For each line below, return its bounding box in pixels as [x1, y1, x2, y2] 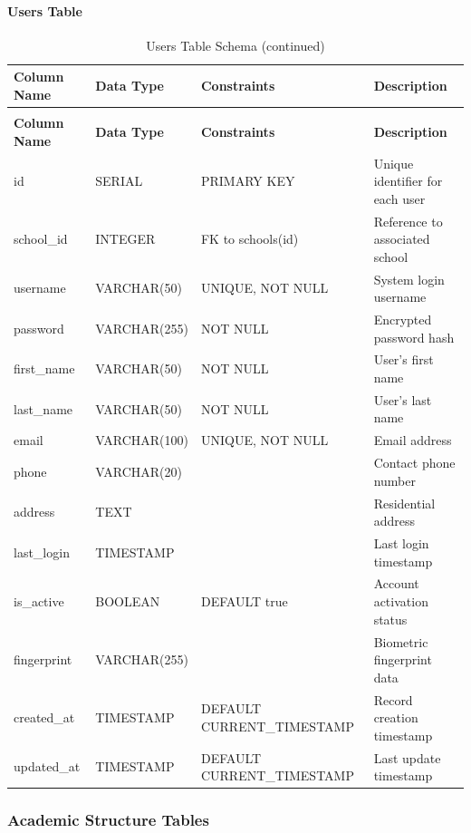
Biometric [373, 632, 428, 651]
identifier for [373, 171, 443, 190]
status [373, 609, 408, 628]
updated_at [14, 757, 81, 776]
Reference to [373, 211, 443, 230]
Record [373, 690, 413, 709]
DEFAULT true [200, 592, 288, 611]
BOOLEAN [95, 592, 160, 611]
